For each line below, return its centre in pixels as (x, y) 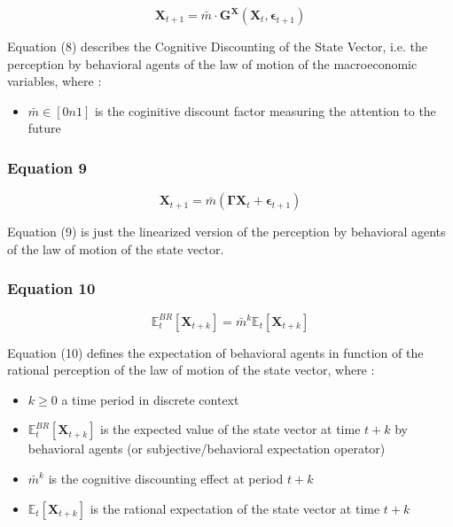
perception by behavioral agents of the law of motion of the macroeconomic (212, 63)
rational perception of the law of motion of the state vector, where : (191, 370)
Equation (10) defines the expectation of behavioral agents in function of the (215, 352)
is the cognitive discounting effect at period (166, 478)
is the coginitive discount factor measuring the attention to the (265, 110)
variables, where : (55, 81)
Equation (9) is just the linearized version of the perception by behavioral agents (226, 232)
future (44, 128)
